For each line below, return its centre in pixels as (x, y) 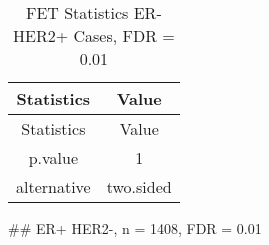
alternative (53, 186)
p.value (53, 157)
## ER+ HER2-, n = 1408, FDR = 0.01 (135, 228)
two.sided (139, 186)
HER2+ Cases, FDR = (94, 35)
